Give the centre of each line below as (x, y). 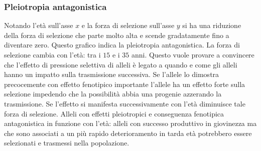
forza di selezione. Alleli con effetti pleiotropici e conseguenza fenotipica (114, 113)
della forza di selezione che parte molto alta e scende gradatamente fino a (117, 35)
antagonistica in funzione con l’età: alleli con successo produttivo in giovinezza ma (130, 123)
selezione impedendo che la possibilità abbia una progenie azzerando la (113, 94)
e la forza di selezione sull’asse (128, 25)
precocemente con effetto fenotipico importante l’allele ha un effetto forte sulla (125, 84)
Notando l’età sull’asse (39, 25)
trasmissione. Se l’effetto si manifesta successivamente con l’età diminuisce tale (125, 103)
